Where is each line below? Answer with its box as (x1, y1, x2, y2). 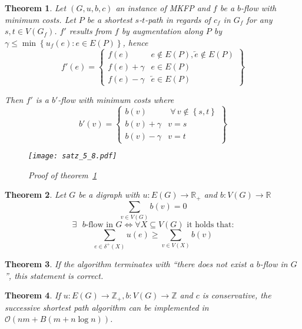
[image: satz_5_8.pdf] (28, 152, 117, 161)
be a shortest (87, 13, 132, 25)
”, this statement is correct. (5, 269, 104, 281)
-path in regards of (145, 13, 211, 25)
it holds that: (187, 221, 234, 230)
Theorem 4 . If (5, 289, 61, 301)
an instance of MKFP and (115, 2, 210, 14)
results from (69, 25, 112, 37)
